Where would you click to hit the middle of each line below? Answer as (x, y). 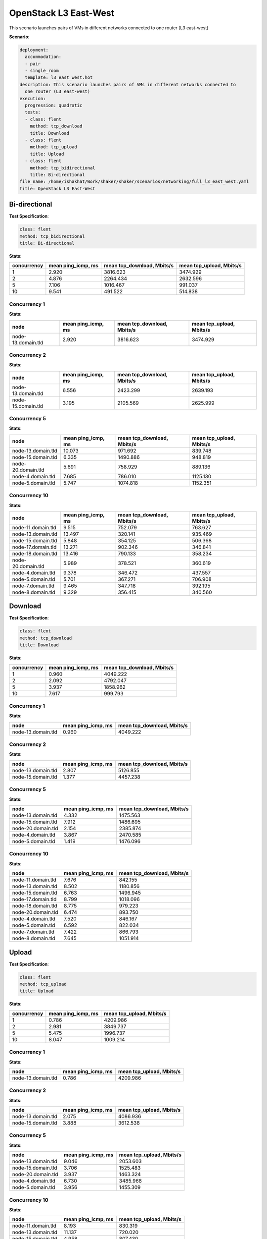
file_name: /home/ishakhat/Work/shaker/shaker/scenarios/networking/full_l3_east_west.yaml (134, 182)
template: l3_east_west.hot (59, 78)
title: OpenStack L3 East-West (58, 189)
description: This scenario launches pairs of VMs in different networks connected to (128, 84)
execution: (33, 98)
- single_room (42, 71)
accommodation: (43, 57)
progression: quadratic (54, 106)
